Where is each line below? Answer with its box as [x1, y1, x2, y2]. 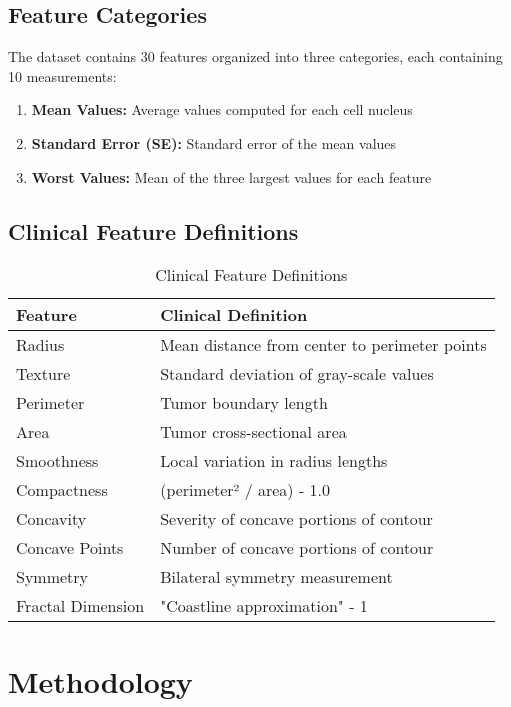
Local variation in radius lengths [160, 449, 388, 473]
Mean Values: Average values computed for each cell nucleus [31, 99, 413, 120]
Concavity [16, 507, 87, 531]
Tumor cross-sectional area [160, 420, 347, 444]
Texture [16, 362, 71, 386]
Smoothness [16, 449, 99, 473]
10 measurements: [8, 65, 117, 86]
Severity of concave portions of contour [160, 507, 433, 531]
